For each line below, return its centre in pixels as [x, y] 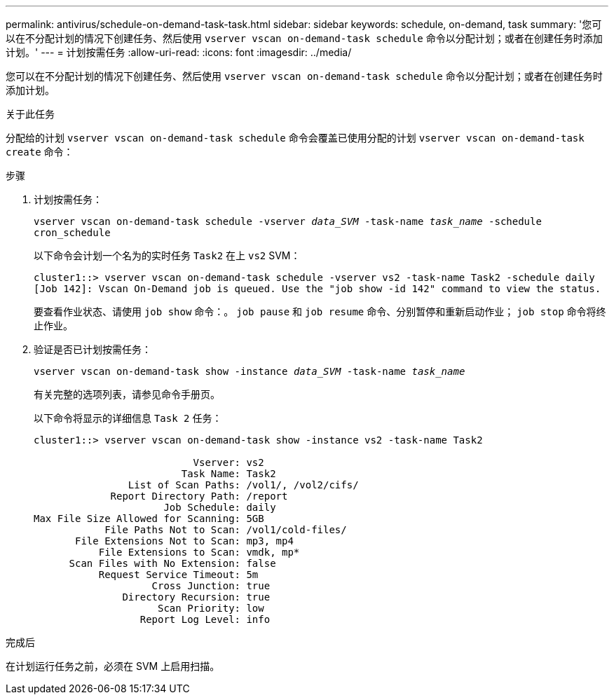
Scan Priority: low [211, 608]
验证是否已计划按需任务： [93, 349]
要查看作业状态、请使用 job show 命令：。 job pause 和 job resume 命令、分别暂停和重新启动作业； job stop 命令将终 [320, 311]
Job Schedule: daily [220, 507]
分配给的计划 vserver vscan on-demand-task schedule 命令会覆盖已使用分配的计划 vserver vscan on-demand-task [295, 138]
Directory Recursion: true [196, 597]
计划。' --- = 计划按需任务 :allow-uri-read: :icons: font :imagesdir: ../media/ [179, 52]
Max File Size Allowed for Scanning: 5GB [149, 519]
